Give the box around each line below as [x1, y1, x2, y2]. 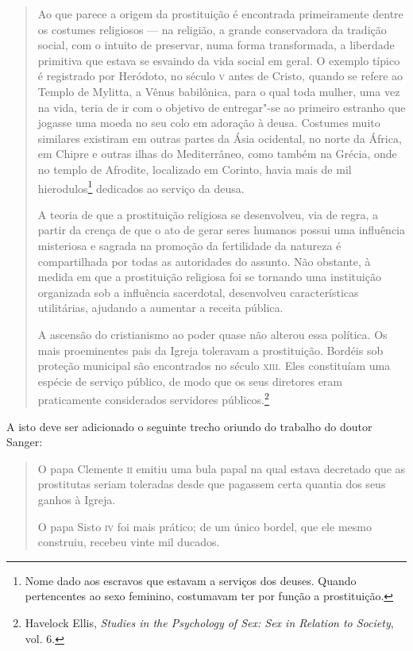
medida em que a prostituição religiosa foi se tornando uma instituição [37, 268, 381, 285]
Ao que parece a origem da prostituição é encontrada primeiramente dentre [37, 6, 403, 21]
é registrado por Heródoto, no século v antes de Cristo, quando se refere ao [37, 67, 403, 84]
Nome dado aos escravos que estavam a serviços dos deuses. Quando [25, 572, 357, 588]
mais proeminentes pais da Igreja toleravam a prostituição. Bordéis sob [37, 341, 384, 358]
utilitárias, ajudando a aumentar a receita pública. [37, 299, 284, 316]
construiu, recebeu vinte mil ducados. [37, 534, 220, 550]
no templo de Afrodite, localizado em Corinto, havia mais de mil [37, 160, 352, 177]
